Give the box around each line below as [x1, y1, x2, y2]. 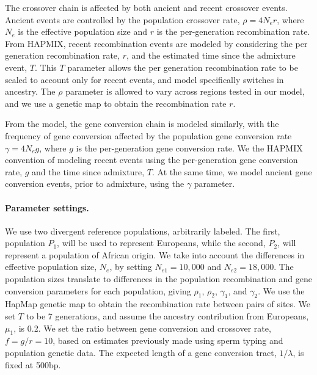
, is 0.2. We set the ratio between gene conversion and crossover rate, [13, 321, 271, 334]
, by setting [109, 260, 152, 273]
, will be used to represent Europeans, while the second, [57, 236, 266, 249]
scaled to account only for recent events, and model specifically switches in [5, 73, 284, 86]
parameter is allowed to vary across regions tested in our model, [65, 85, 305, 98]
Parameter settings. [5, 201, 89, 214]
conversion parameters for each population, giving [5, 284, 191, 297]
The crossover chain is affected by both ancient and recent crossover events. [5, 1, 288, 13]
